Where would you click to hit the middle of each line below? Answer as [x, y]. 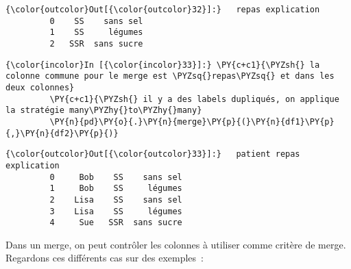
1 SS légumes [96, 33]
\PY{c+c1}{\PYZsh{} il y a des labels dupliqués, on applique [194, 99]
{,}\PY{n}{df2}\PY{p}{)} [62, 133]
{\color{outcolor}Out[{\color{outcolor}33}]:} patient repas [153, 154]
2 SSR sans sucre [96, 43]
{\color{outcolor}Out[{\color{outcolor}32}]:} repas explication [163, 10]
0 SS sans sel [96, 21]
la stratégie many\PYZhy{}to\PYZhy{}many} [104, 111]
